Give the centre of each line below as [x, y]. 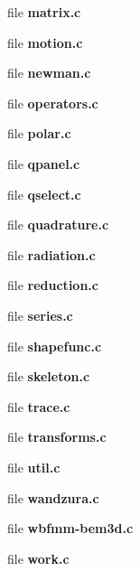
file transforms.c [57, 437]
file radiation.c [51, 254]
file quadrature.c [58, 225]
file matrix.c [44, 12]
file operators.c [53, 103]
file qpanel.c [44, 163]
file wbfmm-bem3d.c [70, 528]
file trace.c [39, 406]
